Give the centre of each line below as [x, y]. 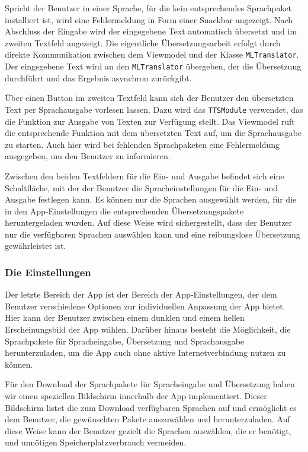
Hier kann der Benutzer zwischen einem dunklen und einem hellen [125, 317]
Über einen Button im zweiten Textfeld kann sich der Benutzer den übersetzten [149, 98]
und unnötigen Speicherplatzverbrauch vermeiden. [96, 442]
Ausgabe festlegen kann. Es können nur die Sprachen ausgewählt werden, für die [151, 199]
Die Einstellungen [48, 272]
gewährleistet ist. [36, 246]
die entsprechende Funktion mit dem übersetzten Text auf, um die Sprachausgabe [153, 133]
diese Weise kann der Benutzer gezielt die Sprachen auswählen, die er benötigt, [148, 430]
